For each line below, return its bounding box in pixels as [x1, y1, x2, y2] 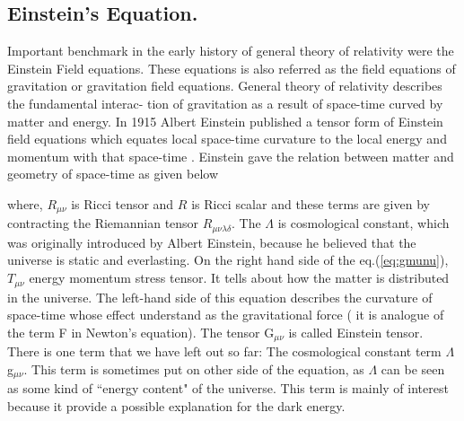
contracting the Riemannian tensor [7, 214, 199, 232]
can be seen [381, 359, 445, 378]
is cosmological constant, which [277, 214, 450, 232]
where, [7, 194, 43, 213]
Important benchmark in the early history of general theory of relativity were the [7, 41, 454, 60]
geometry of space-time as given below [7, 164, 219, 183]
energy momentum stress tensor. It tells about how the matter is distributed [29, 268, 450, 287]
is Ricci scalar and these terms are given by [191, 194, 430, 213]
